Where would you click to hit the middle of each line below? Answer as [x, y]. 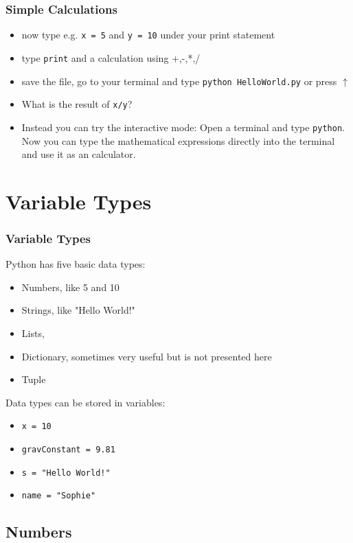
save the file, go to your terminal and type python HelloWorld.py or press [179, 81]
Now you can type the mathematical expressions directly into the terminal [178, 140]
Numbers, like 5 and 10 [70, 287]
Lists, [33, 333]
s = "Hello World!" [66, 473]
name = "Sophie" [59, 496]
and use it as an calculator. [79, 154]
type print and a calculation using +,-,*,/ [111, 57]
